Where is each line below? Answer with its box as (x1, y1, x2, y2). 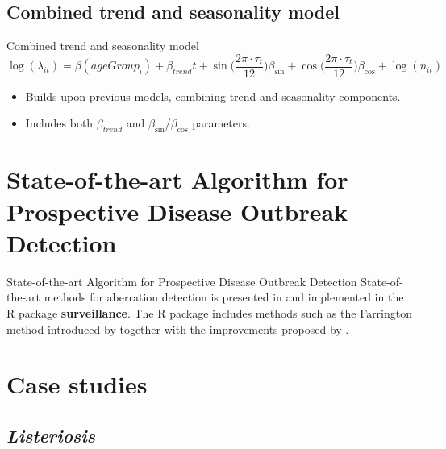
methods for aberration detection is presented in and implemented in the (44, 289, 404, 306)
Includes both (25, 114, 94, 131)
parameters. (192, 114, 250, 131)
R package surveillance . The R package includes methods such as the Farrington (6, 304, 413, 321)
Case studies (6, 368, 148, 401)
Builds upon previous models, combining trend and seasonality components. (25, 87, 401, 104)
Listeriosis (6, 422, 95, 447)
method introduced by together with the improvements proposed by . (6, 320, 349, 337)
